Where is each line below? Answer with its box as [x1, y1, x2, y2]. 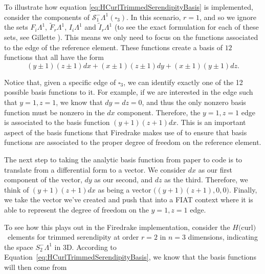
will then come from [4, 261, 67, 272]
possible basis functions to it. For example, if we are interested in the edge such [4, 87, 253, 97]
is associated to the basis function [4, 117, 110, 128]
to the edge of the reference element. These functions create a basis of [4, 41, 223, 52]
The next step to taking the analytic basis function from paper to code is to [4, 154, 242, 164]
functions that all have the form [4, 52, 104, 62]
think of [4, 184, 29, 195]
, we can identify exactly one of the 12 [123, 76, 243, 87]
